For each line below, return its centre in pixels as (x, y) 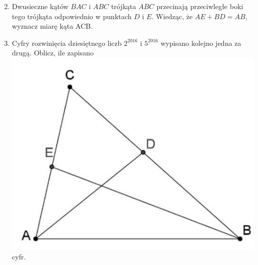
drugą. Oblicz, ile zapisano (53, 53)
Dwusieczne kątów (40, 6)
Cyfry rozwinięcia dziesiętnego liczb (67, 43)
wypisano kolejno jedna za (201, 43)
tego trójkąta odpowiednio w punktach (72, 16)
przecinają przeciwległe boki (200, 6)
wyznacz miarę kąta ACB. (52, 26)
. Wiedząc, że (172, 16)
